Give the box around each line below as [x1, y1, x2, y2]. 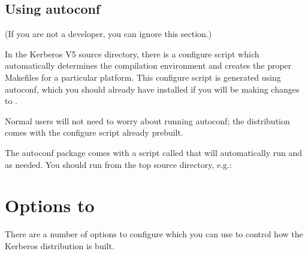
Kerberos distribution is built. [5, 239, 114, 252]
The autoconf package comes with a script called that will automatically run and [5, 146, 303, 158]
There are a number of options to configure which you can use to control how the [5, 228, 303, 240]
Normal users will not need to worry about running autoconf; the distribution [5, 114, 290, 127]
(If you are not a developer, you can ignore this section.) [5, 27, 212, 40]
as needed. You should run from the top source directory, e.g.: [5, 158, 232, 170]
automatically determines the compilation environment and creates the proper [5, 59, 292, 72]
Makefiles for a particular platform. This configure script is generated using [5, 71, 281, 83]
